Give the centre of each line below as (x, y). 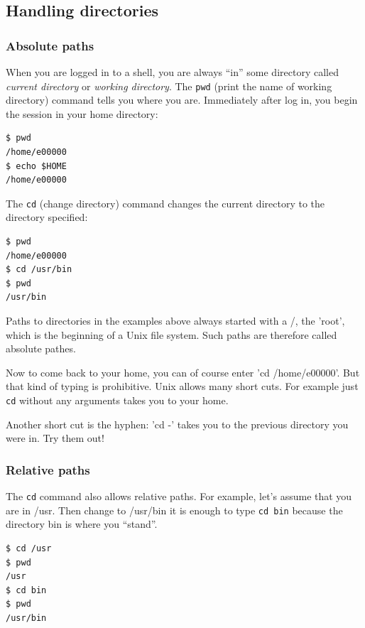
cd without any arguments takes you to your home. (117, 400)
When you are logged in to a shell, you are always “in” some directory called (172, 72)
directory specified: (47, 217)
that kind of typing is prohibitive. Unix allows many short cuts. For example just (182, 386)
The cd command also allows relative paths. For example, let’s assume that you (179, 496)
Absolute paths (50, 45)
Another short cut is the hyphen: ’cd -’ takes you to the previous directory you (177, 424)
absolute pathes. (41, 348)
